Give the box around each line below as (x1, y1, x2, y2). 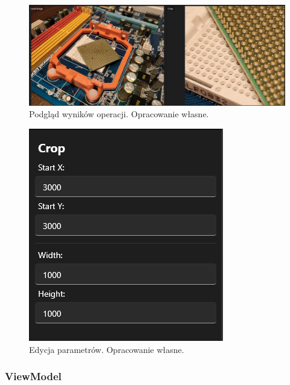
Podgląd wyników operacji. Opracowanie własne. (29, 108, 209, 120)
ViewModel (5, 369, 62, 384)
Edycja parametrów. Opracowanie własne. (29, 343, 184, 355)
